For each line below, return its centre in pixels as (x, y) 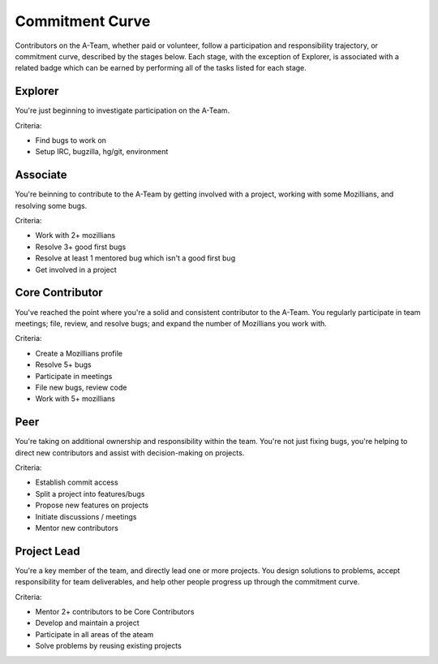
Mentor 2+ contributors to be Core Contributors (115, 612)
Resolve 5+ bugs (64, 364)
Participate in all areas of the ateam (94, 634)
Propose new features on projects (92, 505)
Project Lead (47, 551)
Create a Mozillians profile (79, 353)
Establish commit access (77, 482)
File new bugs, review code (81, 387)
